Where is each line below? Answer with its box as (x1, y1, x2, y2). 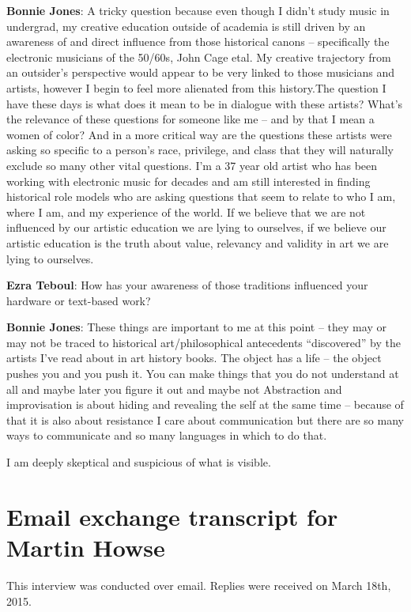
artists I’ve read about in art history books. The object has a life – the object (6, 349, 382, 366)
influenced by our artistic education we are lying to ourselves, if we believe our (6, 219, 386, 236)
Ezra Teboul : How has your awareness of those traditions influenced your (6, 277, 368, 293)
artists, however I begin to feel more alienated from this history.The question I (6, 79, 386, 96)
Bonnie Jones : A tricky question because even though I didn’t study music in (6, 2, 390, 18)
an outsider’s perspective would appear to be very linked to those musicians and (6, 64, 395, 81)
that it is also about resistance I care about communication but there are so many (6, 411, 404, 428)
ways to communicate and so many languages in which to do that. (6, 427, 327, 444)
